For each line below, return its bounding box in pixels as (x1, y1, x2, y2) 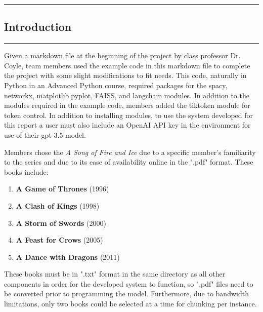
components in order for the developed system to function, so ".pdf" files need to (4, 278, 253, 289)
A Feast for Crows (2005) (16, 235, 103, 245)
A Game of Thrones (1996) (16, 183, 109, 194)
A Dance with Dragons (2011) (16, 251, 120, 262)
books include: (4, 166, 49, 177)
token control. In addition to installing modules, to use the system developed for (4, 109, 253, 120)
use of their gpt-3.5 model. (4, 129, 86, 140)
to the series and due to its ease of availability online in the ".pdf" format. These (4, 157, 253, 167)
